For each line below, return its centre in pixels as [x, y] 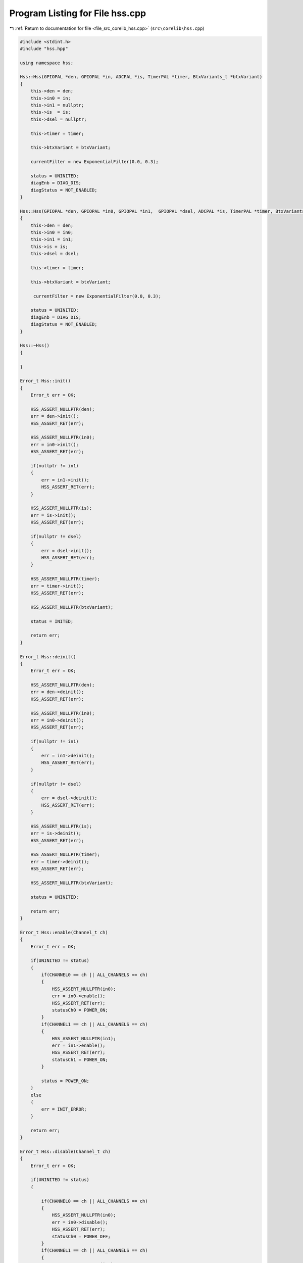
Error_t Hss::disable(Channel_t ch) [65, 1151]
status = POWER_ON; [65, 1081]
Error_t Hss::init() [45, 381]
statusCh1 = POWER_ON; [80, 1059]
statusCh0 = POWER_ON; [80, 1010]
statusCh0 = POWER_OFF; [81, 1236]
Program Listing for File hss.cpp [78, 13]
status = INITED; [52, 621]
